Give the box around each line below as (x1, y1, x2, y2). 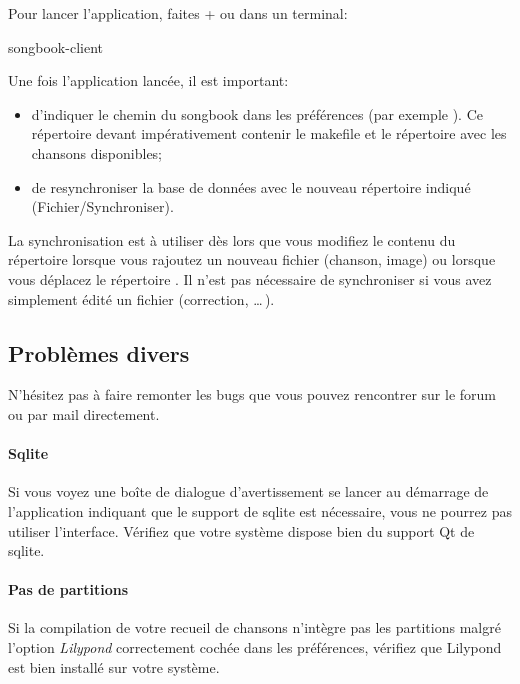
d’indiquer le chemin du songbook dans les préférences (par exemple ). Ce (31, 103, 483, 124)
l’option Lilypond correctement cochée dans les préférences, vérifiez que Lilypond (8, 637, 502, 658)
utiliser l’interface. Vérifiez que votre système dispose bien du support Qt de (8, 520, 475, 541)
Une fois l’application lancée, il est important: (8, 70, 289, 91)
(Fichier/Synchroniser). (31, 196, 174, 217)
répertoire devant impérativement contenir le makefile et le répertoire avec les (31, 123, 507, 144)
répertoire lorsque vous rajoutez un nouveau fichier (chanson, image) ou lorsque (8, 249, 496, 270)
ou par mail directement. (8, 403, 160, 424)
